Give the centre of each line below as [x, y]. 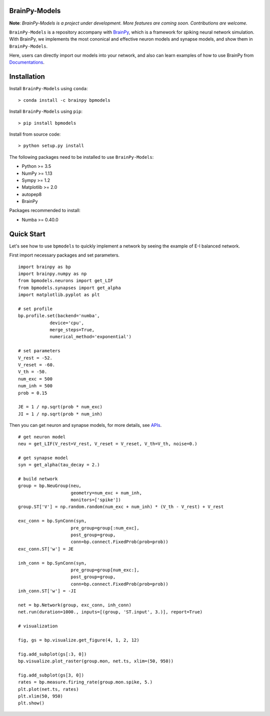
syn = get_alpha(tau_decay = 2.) [59, 465]
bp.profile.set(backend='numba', [59, 316]
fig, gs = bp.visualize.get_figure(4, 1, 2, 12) [79, 640]
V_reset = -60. [37, 365]
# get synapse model [43, 458]
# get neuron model [42, 437]
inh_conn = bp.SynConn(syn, [52, 563]
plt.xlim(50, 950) [41, 696]
